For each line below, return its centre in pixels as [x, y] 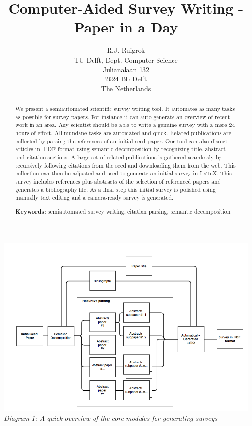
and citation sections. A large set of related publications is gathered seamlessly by [118, 157]
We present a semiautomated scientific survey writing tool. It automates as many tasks [125, 109]
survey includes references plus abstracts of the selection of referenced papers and [118, 181]
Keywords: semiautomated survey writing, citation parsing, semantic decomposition [123, 211]
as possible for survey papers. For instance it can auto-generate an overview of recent [123, 117]
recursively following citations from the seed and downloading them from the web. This [125, 165]
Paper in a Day [126, 27]
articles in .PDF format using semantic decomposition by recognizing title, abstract [120, 149]
